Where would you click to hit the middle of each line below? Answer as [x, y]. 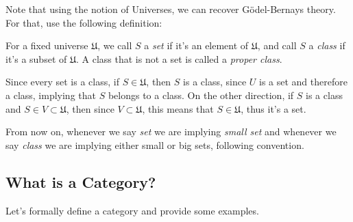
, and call [277, 45]
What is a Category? [81, 181]
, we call [115, 45]
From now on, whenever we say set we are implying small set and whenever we [171, 131]
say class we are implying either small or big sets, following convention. [155, 144]
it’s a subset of [36, 58]
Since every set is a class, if [62, 82]
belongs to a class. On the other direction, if [201, 95]
